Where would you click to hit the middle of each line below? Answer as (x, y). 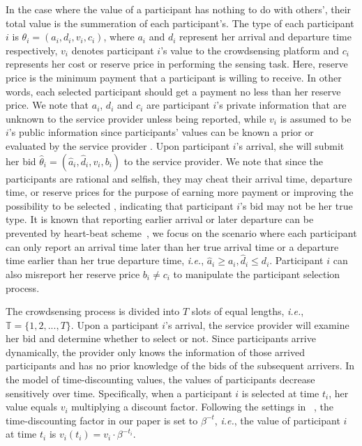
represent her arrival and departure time (265, 37)
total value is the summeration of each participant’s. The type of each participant (180, 23)
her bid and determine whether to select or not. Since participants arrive (161, 338)
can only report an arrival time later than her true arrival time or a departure (172, 246)
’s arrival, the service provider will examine (257, 324)
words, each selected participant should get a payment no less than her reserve (173, 91)
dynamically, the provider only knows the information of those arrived (155, 352)
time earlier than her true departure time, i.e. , (105, 260)
